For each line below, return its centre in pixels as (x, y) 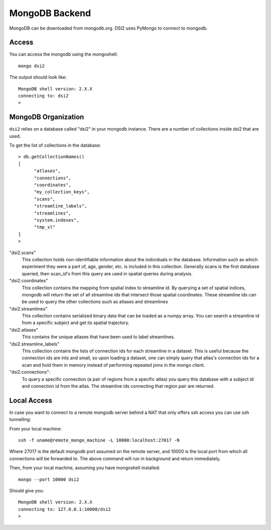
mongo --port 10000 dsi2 (49, 479)
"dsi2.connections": (30, 372)
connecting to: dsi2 (43, 96)
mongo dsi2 (32, 66)
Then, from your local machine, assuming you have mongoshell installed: (85, 468)
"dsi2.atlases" (24, 330)
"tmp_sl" (45, 227)
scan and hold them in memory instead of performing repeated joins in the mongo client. (113, 365)
